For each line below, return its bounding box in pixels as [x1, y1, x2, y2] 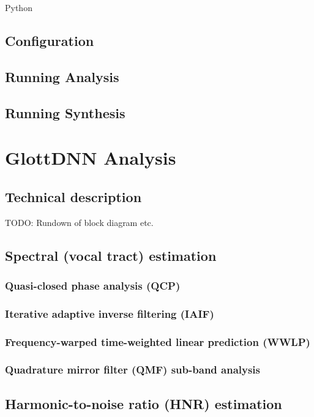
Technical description [5, 187, 142, 206]
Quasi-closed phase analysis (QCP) [5, 277, 181, 293]
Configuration [5, 31, 94, 50]
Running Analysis [5, 67, 119, 86]
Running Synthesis [5, 103, 125, 122]
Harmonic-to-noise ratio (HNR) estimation [5, 394, 282, 413]
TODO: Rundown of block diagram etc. [5, 216, 154, 228]
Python [5, 1, 32, 13]
